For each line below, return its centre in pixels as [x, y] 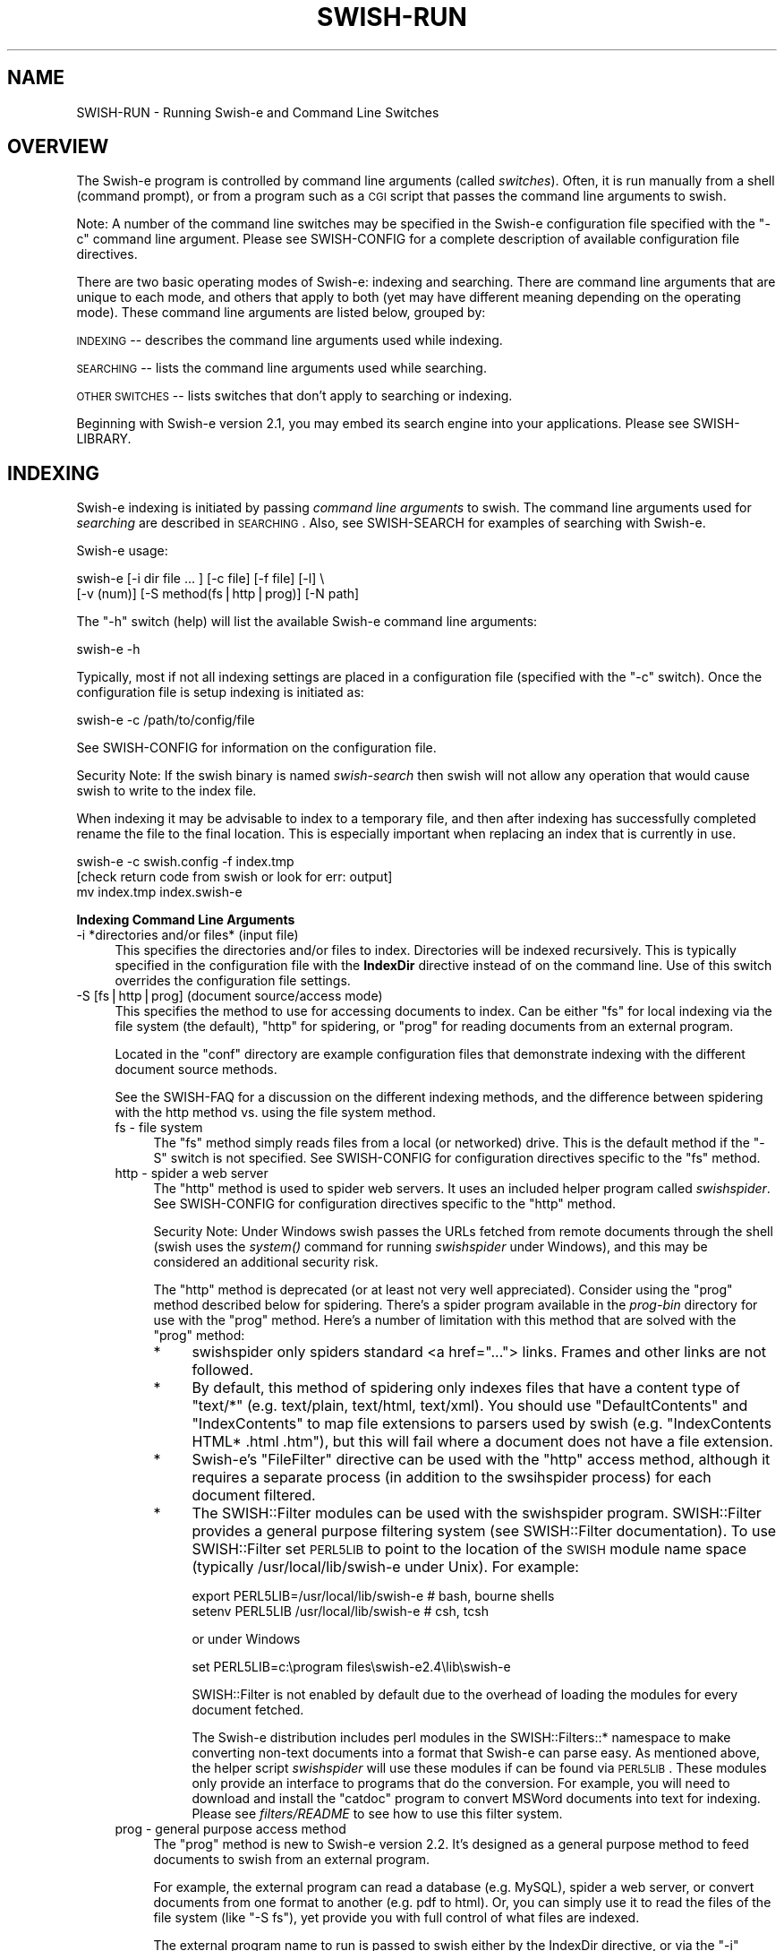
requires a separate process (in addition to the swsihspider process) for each [452, 1478]
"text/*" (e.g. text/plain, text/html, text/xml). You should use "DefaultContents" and [470, 1406]
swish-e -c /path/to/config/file [166, 720]
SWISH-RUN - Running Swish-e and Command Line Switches [258, 112]
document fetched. [248, 1710]
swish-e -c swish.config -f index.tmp [185, 862]
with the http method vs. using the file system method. [275, 1113]
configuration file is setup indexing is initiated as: [220, 692]
